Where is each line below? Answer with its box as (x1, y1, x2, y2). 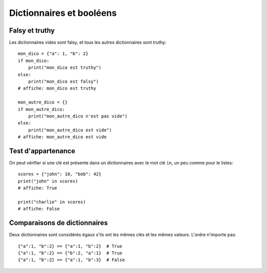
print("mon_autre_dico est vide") (28, 127, 112, 133)
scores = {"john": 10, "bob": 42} (18, 171, 101, 177)
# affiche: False (18, 206, 60, 212)
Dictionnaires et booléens (9, 7, 117, 18)
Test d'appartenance (9, 147, 75, 155)
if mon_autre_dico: (18, 107, 65, 112)
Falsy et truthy (9, 26, 55, 35)
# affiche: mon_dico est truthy (18, 86, 96, 91)
